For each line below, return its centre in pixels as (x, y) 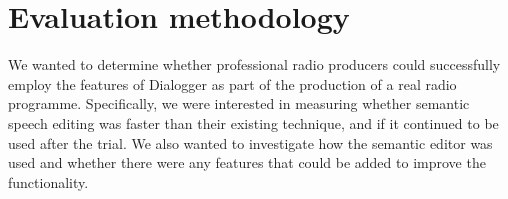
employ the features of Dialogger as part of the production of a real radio (232, 83)
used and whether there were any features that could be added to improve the (247, 162)
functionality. (48, 181)
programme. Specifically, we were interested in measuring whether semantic (239, 103)
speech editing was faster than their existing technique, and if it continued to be (253, 122)
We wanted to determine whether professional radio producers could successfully (254, 64)
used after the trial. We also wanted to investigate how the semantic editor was (250, 142)
